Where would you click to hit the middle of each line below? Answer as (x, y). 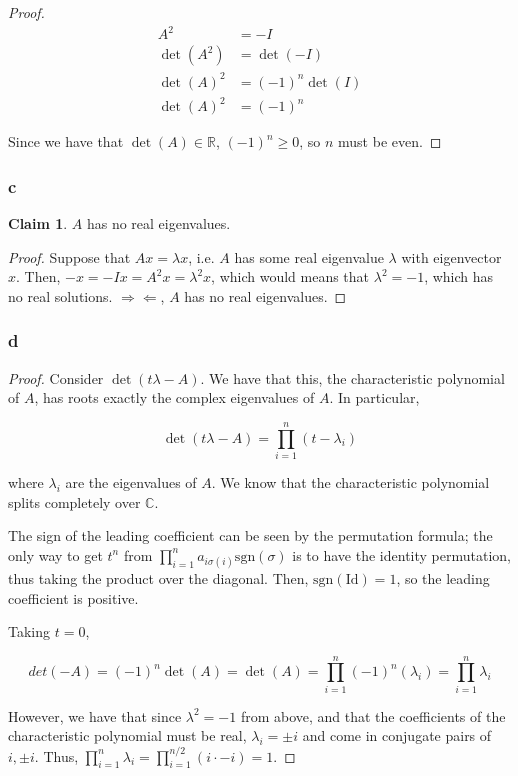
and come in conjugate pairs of (397, 735)
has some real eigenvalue (309, 256)
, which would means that (290, 276)
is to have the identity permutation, (401, 554)
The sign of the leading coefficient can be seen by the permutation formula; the (250, 535)
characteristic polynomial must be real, (127, 735)
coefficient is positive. (73, 597)
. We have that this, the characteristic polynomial (352, 377)
